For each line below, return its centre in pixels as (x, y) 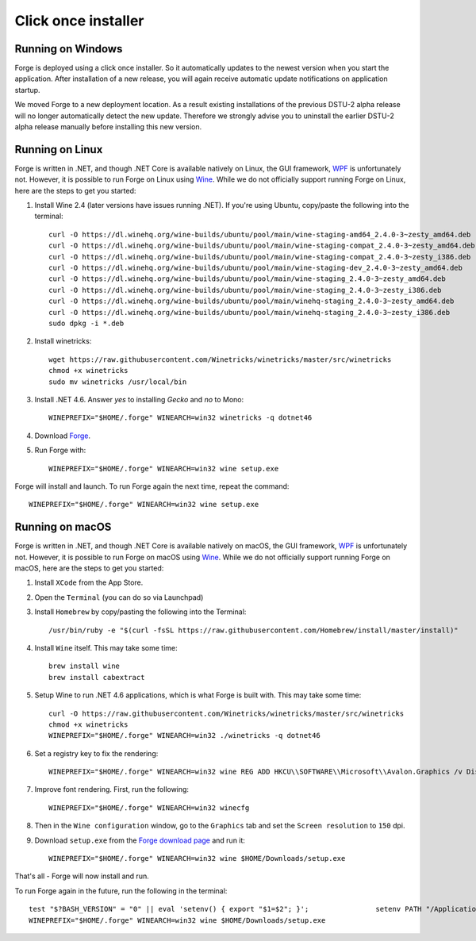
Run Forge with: (60, 450)
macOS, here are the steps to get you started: (89, 568)
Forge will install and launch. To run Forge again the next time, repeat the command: (152, 486)
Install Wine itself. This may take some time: (106, 647)
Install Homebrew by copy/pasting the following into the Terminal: (140, 612)
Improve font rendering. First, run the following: (112, 789)
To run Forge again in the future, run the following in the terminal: (121, 891)
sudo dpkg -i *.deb (86, 323)
